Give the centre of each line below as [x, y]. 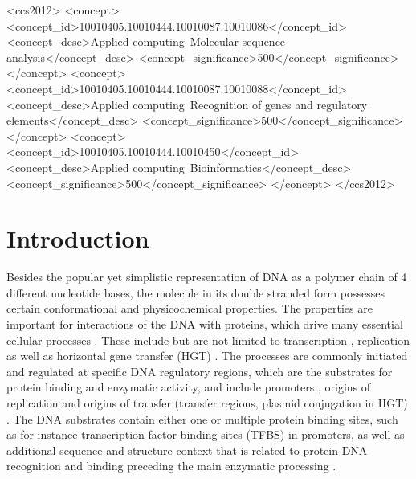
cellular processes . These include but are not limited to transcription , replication [208, 340]
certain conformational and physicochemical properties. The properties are [190, 308]
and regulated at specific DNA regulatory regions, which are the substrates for [200, 371]
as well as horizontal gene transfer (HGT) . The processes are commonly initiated [207, 356]
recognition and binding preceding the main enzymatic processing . [171, 466]
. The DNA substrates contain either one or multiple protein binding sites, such [202, 418]
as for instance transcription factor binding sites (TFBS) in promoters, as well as [206, 434]
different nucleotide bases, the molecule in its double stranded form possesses [196, 292]
